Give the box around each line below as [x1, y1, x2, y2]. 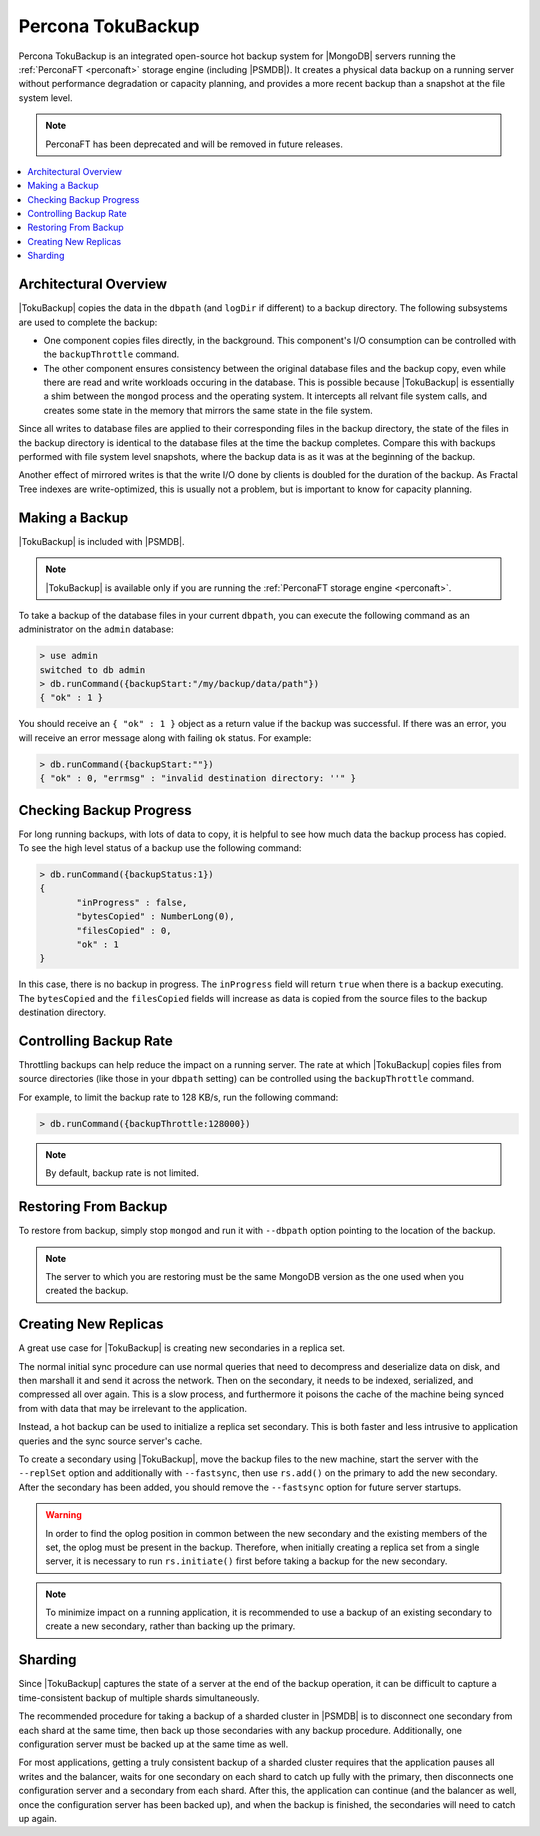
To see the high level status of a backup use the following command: [18, 842, 302, 854]
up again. [18, 1812, 57, 1824]
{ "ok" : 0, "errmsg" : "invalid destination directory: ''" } [39, 773, 357, 784]
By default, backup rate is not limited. [45, 1167, 200, 1179]
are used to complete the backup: [18, 316, 158, 328]
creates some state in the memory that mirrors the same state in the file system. [43, 404, 374, 416]
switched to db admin [39, 664, 146, 675]
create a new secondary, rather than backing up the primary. [45, 1620, 296, 1632]
